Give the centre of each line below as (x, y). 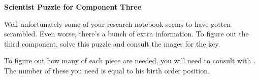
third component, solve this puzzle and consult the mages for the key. (112, 43)
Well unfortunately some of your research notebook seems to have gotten (118, 24)
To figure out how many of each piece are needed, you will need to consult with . (130, 61)
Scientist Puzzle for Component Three (73, 7)
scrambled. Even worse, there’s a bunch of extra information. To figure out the (126, 34)
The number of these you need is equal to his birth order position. (107, 70)
